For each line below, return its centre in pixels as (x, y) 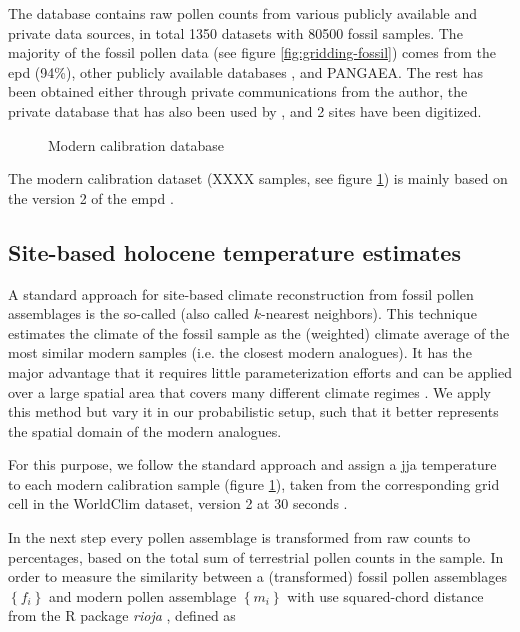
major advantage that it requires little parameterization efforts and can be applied (260, 371)
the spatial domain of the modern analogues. (145, 430)
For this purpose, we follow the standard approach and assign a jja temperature (252, 464)
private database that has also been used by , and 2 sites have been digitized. (245, 110)
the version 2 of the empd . (91, 197)
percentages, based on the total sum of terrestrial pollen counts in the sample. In (256, 556)
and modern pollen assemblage (142, 595)
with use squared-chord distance (385, 595)
